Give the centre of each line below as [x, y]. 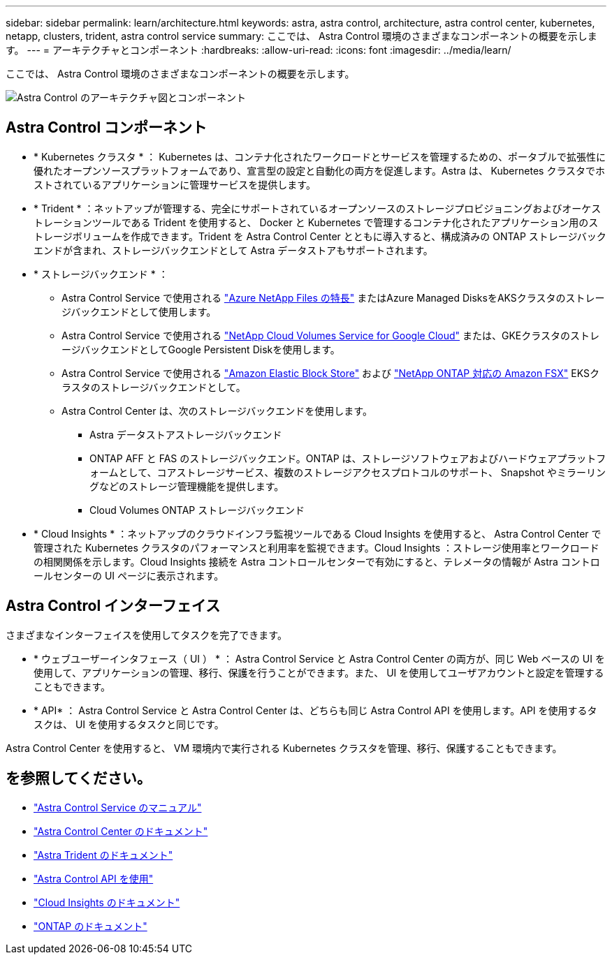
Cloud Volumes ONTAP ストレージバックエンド [197, 510]
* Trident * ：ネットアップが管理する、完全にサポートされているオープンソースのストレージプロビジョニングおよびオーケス [318, 208]
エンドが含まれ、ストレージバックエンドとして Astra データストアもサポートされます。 [233, 250]
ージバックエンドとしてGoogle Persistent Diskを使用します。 [201, 349]
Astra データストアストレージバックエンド [186, 434]
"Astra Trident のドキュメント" [103, 855]
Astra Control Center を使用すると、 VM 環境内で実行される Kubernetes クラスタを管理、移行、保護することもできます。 [284, 748]
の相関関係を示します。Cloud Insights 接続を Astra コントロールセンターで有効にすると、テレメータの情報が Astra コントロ [317, 561]
